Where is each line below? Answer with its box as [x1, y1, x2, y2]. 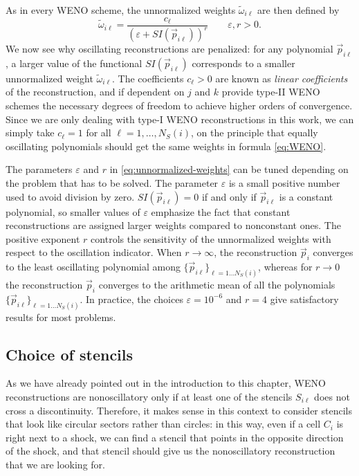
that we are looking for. [6, 457, 105, 471]
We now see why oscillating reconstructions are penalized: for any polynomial [6, 42, 333, 55]
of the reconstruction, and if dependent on [6, 84, 185, 99]
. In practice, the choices [80, 291, 183, 306]
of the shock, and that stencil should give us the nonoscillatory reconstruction [6, 443, 335, 458]
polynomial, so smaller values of [6, 204, 140, 219]
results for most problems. [6, 309, 116, 324]
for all [86, 125, 111, 140]
